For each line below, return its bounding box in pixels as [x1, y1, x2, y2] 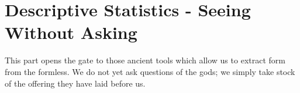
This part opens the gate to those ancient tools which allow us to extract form [5, 54, 285, 66]
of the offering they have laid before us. [5, 77, 146, 89]
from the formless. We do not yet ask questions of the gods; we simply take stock [5, 65, 295, 77]
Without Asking [5, 20, 137, 44]
